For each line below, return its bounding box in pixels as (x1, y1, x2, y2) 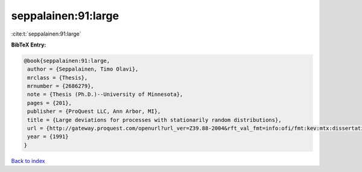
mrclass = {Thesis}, (27, 74, 88, 81)
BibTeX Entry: (11, 41, 46, 48)
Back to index (11, 157, 45, 164)
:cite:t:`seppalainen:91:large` (11, 30, 81, 37)
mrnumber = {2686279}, (27, 83, 95, 90)
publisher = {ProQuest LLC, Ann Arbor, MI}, (27, 108, 161, 115)
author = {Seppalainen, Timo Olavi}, (27, 66, 139, 72)
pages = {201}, (27, 100, 72, 106)
